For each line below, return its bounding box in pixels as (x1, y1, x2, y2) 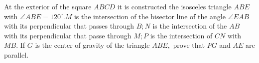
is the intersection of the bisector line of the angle (74, 11, 226, 21)
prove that (173, 40, 205, 50)
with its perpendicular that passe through (4, 30, 131, 40)
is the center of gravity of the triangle (35, 40, 150, 50)
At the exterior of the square (4, 1, 92, 11)
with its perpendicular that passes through (4, 21, 134, 31)
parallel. (4, 49, 29, 60)
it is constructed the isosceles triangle (117, 1, 232, 11)
